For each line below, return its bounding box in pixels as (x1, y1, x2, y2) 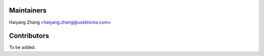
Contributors (9, 32, 49, 40)
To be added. (9, 44, 36, 50)
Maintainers (9, 6, 47, 14)
